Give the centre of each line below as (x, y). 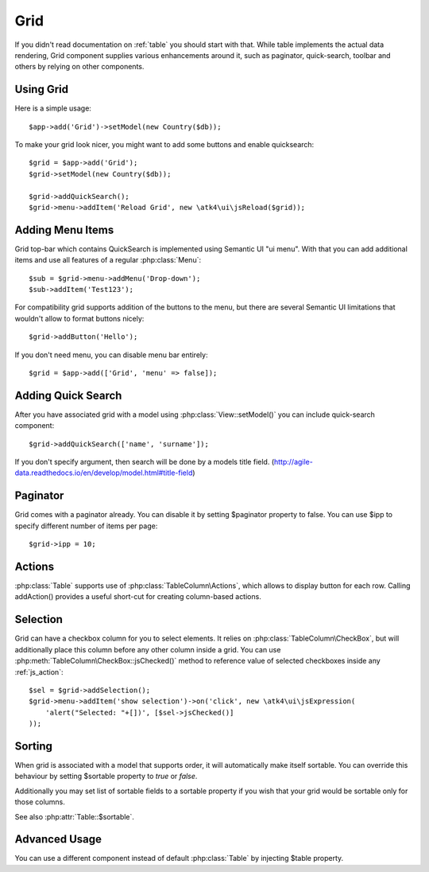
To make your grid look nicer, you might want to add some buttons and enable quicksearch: (164, 145)
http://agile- (294, 462)
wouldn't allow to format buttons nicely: (79, 318)
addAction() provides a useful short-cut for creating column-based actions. (138, 597)
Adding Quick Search (68, 395)
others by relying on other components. (79, 67)
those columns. (40, 802)
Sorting (34, 746)
